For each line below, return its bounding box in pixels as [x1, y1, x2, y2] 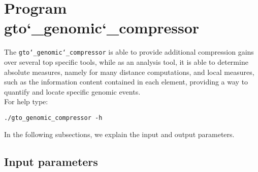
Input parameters [4, 153, 98, 169]
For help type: [4, 96, 48, 107]
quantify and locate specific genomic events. [4, 86, 141, 97]
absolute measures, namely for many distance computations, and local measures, [4, 66, 254, 77]
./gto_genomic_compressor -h [4, 114, 103, 121]
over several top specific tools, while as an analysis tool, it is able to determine [4, 56, 248, 67]
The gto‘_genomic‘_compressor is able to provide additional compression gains [4, 47, 254, 57]
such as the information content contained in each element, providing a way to [4, 76, 248, 87]
